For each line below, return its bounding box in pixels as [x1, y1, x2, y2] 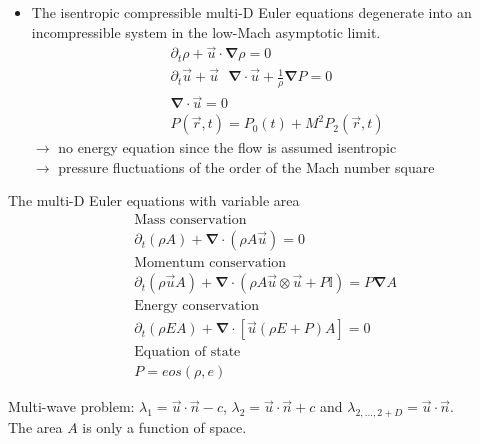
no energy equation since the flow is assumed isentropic [58, 137, 397, 158]
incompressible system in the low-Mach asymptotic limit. [31, 21, 381, 42]
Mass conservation [134, 213, 247, 228]
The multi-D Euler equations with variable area [8, 190, 300, 211]
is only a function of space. [82, 417, 247, 438]
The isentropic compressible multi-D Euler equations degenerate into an [31, 2, 472, 22]
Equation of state [134, 345, 241, 360]
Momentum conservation [134, 256, 287, 271]
